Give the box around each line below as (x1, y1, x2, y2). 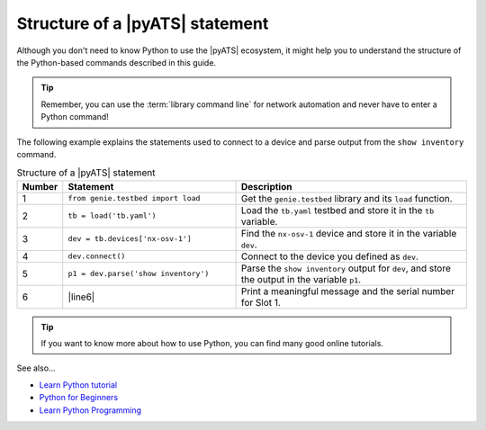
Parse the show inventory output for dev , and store (240, 262, 452, 274)
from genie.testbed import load (67, 193, 201, 203)
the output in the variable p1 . (240, 273, 362, 285)
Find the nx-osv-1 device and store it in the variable (240, 227, 457, 239)
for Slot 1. (240, 296, 281, 309)
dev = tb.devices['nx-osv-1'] (67, 234, 193, 244)
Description (240, 180, 292, 193)
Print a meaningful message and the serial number (240, 284, 454, 297)
